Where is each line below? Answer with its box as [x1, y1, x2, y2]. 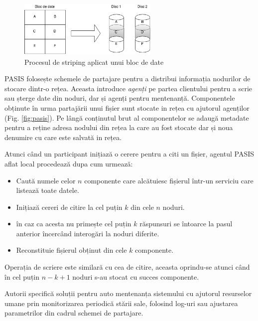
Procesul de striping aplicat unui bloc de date [24, 56, 164, 67]
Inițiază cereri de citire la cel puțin [16, 201, 123, 212]
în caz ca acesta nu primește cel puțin [16, 218, 131, 229]
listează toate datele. [16, 185, 79, 195]
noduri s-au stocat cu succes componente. [72, 271, 199, 282]
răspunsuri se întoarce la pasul [139, 218, 233, 229]
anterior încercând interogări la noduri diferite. [16, 228, 159, 238]
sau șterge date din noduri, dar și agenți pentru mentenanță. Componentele [4, 93, 235, 103]
